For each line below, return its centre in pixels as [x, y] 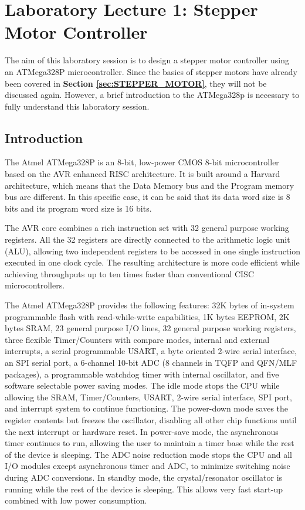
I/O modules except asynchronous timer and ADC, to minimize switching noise [148, 466]
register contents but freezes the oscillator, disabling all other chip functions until [151, 419]
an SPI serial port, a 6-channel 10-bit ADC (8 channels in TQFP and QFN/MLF [151, 362]
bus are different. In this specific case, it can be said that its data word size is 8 [148, 197]
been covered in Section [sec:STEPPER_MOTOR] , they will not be [136, 83]
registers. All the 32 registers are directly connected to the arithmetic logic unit [148, 239]
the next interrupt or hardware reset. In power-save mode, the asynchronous [142, 431]
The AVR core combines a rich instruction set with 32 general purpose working [147, 228]
